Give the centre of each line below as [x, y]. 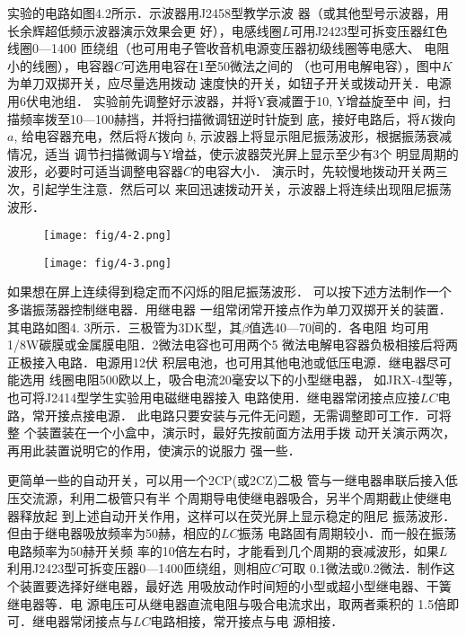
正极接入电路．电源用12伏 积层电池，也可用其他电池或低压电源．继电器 [217, 362]
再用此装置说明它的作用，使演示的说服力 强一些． [154, 450]
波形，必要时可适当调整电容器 [95, 171]
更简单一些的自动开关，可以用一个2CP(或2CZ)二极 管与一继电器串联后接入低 [233, 480]
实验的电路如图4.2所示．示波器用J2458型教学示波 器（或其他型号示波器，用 [228, 13]
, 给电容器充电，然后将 [80, 136]
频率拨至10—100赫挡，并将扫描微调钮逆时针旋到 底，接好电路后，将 [220, 118]
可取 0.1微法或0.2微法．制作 [361, 568]
